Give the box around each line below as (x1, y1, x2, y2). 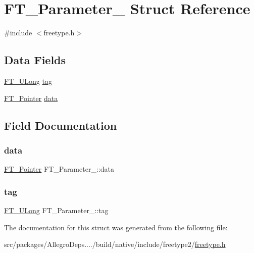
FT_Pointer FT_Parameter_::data (4, 164, 114, 174)
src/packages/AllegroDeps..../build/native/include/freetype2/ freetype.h (4, 239, 226, 249)
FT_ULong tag (4, 75, 52, 86)
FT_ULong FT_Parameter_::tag (4, 205, 109, 215)
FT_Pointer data (4, 92, 58, 103)
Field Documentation (4, 117, 117, 133)
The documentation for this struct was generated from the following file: (4, 222, 228, 232)
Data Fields (4, 52, 66, 68)
